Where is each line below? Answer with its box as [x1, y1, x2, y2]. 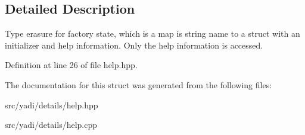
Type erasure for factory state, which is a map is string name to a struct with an [5, 27, 300, 40]
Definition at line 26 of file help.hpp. [5, 59, 138, 71]
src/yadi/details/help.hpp [5, 98, 98, 111]
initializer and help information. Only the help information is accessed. [5, 38, 263, 51]
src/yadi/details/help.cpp [5, 118, 97, 131]
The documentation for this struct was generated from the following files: [5, 78, 272, 91]
